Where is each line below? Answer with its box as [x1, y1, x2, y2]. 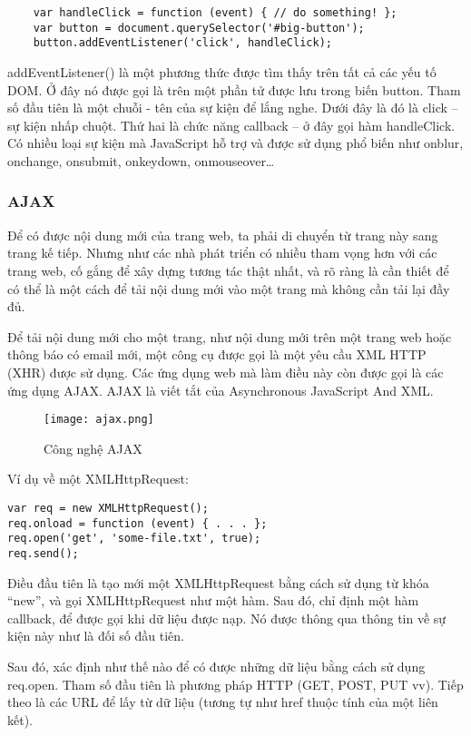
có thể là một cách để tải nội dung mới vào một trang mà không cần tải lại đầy [7, 279, 450, 298]
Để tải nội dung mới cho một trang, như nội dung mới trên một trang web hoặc [7, 327, 452, 346]
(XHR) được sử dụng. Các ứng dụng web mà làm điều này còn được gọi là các [7, 362, 444, 381]
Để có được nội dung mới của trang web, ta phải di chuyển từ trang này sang [7, 225, 438, 244]
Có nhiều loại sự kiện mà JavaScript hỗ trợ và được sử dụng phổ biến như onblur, [7, 133, 464, 152]
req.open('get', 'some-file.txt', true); [7, 532, 261, 545]
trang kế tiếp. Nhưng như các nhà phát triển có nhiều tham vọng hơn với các [7, 243, 437, 262]
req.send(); [7, 546, 79, 560]
